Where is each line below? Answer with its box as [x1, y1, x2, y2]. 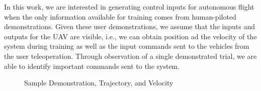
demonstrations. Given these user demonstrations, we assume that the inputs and [4, 21, 255, 32]
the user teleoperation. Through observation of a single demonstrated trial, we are [4, 50, 257, 61]
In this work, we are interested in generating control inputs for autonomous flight [4, 2, 254, 12]
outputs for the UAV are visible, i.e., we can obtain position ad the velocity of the [4, 31, 257, 41]
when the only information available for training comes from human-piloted [4, 11, 236, 22]
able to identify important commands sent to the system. [4, 60, 180, 71]
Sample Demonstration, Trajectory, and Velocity [24, 77, 173, 88]
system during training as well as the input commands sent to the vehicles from [4, 41, 249, 51]
